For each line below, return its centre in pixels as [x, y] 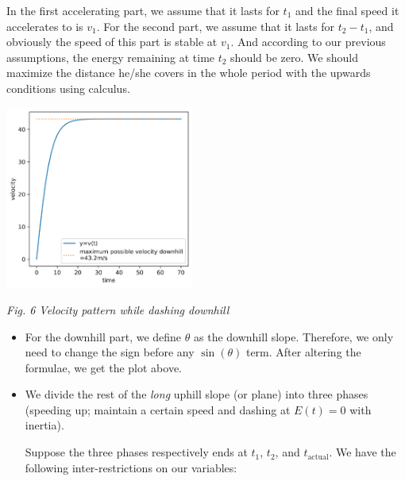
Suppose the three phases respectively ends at [136, 452]
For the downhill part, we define [103, 336]
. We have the [363, 452]
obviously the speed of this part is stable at [112, 42]
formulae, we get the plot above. [103, 367]
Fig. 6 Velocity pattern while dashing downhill [118, 309]
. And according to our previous [308, 42]
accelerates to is [45, 26]
